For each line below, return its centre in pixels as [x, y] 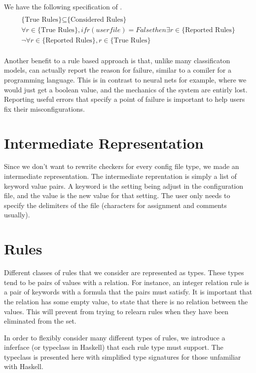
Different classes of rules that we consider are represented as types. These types [124, 272]
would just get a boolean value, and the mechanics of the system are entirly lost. [126, 89]
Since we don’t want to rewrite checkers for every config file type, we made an [122, 166]
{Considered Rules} [97, 20]
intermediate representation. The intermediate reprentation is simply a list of [120, 176]
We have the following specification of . [63, 6]
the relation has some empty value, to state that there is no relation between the [126, 301]
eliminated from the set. [40, 321]
